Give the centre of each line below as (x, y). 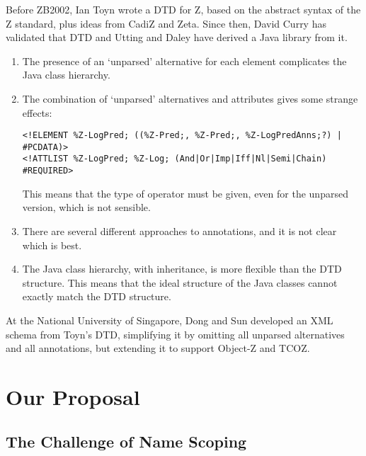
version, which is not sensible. (86, 207)
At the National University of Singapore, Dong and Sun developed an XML (170, 320)
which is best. (52, 245)
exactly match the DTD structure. (97, 296)
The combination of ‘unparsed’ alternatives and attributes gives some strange (190, 98)
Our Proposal (73, 396)
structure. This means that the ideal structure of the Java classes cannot (180, 282)
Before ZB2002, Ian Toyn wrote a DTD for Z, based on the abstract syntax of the (183, 9)
